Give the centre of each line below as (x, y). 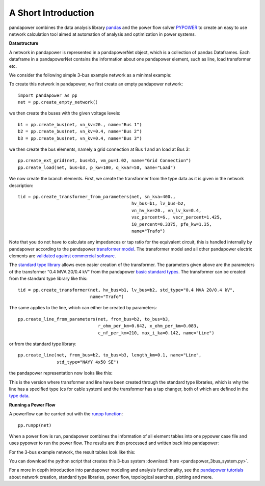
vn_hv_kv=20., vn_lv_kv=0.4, (166, 210)
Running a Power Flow (32, 405)
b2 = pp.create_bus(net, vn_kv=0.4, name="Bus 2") (80, 132)
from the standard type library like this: (48, 279)
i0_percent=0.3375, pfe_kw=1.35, (172, 224)
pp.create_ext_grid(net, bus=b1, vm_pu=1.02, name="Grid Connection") (105, 161)
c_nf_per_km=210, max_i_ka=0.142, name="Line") (156, 333)
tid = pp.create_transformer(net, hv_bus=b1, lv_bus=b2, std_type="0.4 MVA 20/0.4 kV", (127, 290)
